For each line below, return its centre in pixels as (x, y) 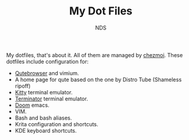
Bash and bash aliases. (43, 118)
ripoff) (23, 86)
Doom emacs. (32, 105)
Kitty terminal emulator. (44, 92)
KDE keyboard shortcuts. (46, 130)
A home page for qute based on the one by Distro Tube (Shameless (98, 79)
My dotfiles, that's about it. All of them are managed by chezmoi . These (94, 55)
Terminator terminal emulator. (51, 99)
